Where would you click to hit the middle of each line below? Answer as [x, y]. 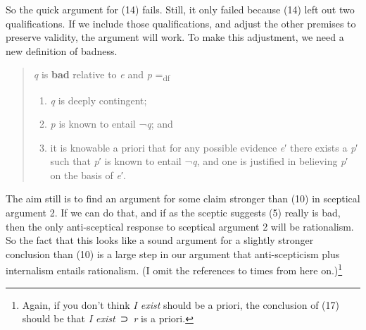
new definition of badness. [62, 50]
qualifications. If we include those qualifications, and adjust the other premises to [181, 23]
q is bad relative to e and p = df [102, 75]
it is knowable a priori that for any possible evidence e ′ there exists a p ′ [204, 147]
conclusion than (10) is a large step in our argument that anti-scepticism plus [173, 253]
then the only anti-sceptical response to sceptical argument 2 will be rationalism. [180, 226]
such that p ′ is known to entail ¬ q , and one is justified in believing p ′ [199, 161]
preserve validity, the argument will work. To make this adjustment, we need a [175, 37]
